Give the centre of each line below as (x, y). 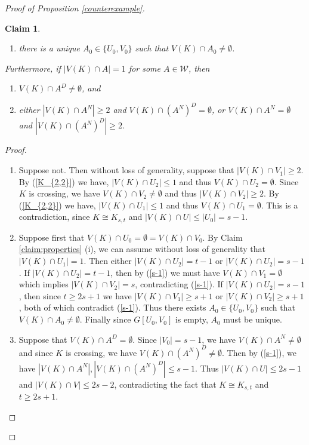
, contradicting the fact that (165, 384)
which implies (44, 284)
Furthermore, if (33, 68)
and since (36, 352)
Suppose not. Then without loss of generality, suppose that (126, 170)
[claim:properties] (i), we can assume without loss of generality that (142, 249)
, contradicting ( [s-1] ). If (179, 284)
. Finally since (105, 319)
